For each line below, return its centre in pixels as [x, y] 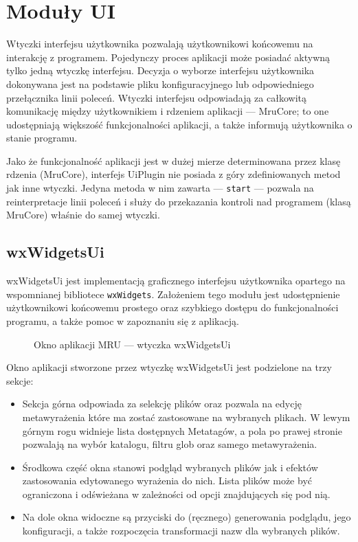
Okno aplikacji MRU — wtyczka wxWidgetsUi [132, 344]
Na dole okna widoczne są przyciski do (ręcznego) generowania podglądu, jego [187, 517]
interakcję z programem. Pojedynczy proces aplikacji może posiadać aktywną [168, 57]
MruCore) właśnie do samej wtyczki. [83, 215]
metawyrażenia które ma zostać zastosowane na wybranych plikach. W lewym [186, 417]
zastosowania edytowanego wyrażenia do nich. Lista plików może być [167, 481]
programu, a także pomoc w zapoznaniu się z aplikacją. [123, 320]
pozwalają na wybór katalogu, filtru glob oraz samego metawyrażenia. [170, 444]
